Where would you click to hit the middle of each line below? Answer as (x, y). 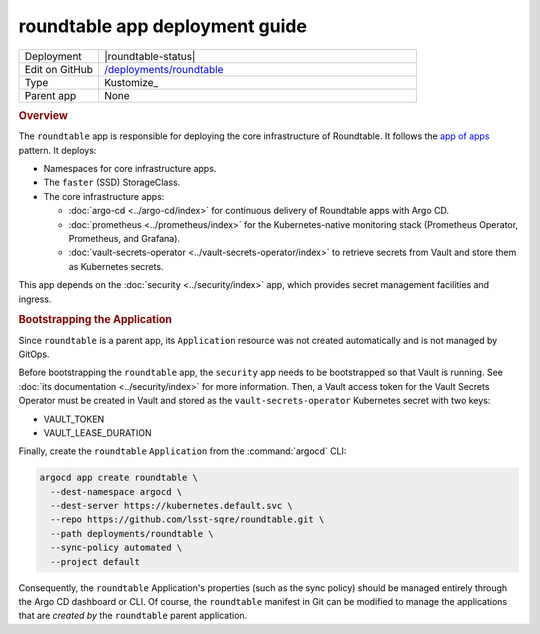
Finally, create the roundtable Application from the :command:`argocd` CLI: (182, 451)
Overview (43, 115)
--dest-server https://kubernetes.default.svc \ (172, 506)
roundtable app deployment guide (162, 26)
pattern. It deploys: (57, 150)
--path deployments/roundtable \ (132, 533)
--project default (95, 561)
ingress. (35, 299)
